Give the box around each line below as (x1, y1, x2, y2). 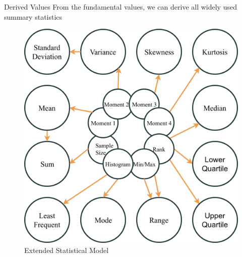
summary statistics (4, 11, 63, 22)
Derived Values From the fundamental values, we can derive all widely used (4, 2, 237, 12)
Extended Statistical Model (24, 244, 109, 255)
